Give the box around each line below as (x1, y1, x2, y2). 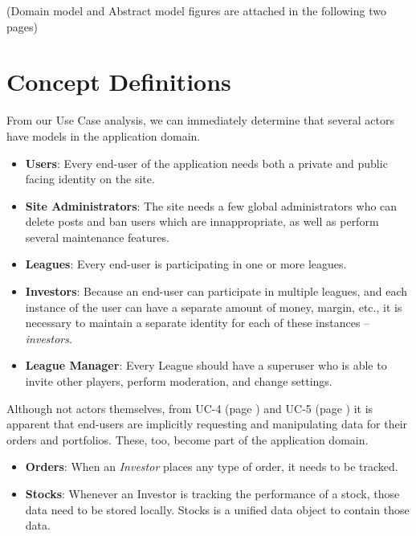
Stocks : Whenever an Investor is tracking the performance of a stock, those (25, 485, 400, 501)
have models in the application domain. (6, 127, 201, 144)
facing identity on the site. (25, 170, 155, 187)
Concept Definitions (6, 65, 231, 98)
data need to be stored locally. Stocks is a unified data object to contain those (25, 501, 410, 518)
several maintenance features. (25, 228, 169, 245)
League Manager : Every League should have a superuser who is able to (25, 357, 387, 374)
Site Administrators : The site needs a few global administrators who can (25, 197, 398, 214)
